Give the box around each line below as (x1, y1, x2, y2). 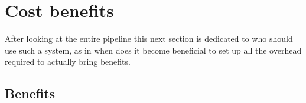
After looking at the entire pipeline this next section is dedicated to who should (5, 32, 293, 45)
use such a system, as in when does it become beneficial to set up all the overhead (5, 44, 302, 56)
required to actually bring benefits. (5, 55, 131, 68)
